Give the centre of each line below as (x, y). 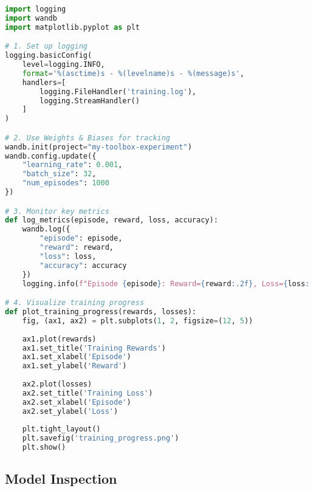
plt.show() (44, 448)
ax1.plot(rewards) (59, 339)
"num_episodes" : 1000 (66, 183)
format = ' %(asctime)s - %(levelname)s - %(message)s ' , (133, 73)
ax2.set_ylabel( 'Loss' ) (70, 411)
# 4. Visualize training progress (75, 303)
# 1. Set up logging (46, 46)
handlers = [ (44, 82)
